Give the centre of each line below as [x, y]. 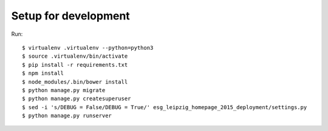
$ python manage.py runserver [67, 116]
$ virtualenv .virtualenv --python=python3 [88, 48]
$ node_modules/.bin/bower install [75, 82]
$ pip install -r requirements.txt [75, 65]
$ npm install [43, 73]
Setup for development [70, 16]
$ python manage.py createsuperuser [77, 99]
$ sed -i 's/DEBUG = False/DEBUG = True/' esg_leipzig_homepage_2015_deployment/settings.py [165, 107]
